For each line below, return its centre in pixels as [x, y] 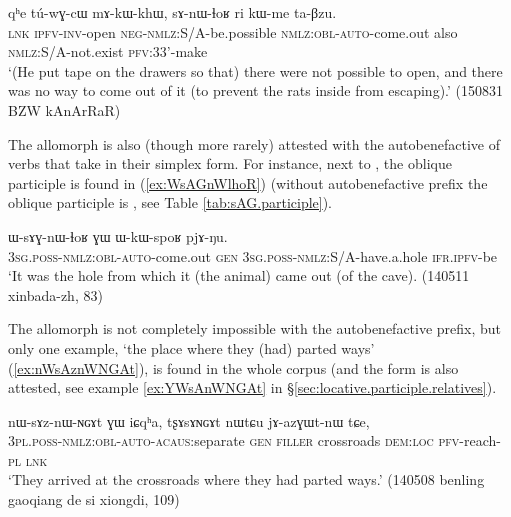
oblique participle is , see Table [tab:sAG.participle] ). [170, 202]
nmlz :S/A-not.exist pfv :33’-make [108, 51]
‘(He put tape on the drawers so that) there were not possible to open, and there [255, 70]
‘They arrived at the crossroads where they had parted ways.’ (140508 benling [246, 479]
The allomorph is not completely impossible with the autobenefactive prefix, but [255, 328]
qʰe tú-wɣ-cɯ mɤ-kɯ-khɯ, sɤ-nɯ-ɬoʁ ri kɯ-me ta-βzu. [172, 12]
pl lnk [28, 459]
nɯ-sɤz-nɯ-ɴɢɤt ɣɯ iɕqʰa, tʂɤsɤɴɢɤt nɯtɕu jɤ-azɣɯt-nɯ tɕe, [189, 420]
